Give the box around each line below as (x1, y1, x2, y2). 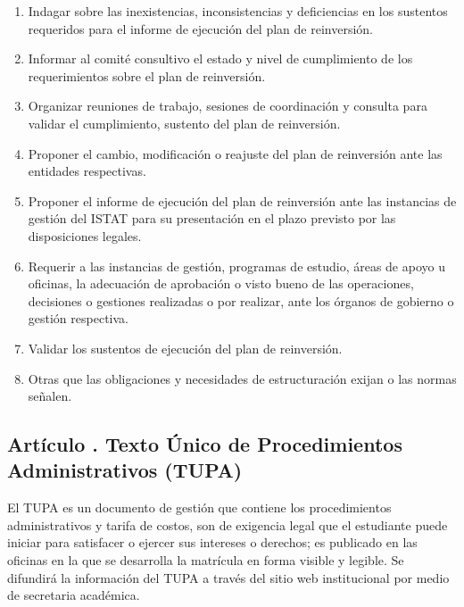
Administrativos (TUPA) (7, 456, 243, 484)
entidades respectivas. (28, 162, 146, 180)
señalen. (28, 387, 72, 405)
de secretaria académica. (7, 586, 140, 604)
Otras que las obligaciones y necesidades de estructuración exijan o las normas (28, 369, 457, 387)
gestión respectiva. (28, 309, 128, 328)
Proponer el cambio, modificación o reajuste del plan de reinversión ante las (28, 144, 443, 162)
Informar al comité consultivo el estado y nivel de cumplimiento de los (28, 49, 413, 68)
